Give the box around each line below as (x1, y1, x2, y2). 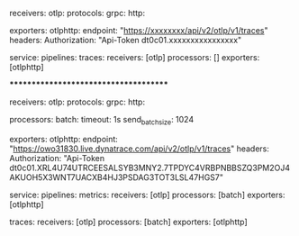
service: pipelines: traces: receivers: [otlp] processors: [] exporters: (9, 52, 260, 62)
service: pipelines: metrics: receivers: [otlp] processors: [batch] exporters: (9, 189, 285, 200)
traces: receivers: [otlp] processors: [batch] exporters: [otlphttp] (9, 216, 248, 227)
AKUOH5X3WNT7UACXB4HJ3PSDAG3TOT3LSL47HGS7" (9, 171, 223, 183)
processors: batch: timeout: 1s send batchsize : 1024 (9, 114, 195, 127)
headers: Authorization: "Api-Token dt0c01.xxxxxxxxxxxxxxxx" (9, 35, 242, 45)
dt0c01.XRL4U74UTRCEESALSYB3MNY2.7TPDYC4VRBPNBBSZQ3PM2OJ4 (9, 162, 291, 173)
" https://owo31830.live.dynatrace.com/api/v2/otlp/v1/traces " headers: (9, 143, 270, 154)
